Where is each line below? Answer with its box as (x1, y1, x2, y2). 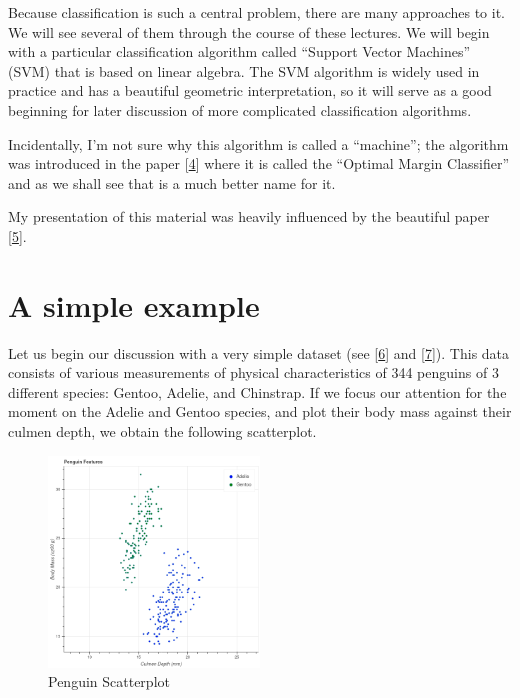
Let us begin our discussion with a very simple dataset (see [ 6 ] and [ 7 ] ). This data (8, 342, 510, 363)
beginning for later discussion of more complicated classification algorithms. (8, 99, 472, 120)
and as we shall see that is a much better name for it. (8, 172, 336, 193)
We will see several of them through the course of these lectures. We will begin (8, 21, 490, 42)
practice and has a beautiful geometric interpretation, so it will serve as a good (8, 80, 492, 101)
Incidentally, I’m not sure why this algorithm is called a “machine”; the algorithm (8, 133, 509, 154)
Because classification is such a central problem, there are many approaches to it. (8, 2, 506, 22)
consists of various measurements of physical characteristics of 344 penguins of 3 (8, 362, 499, 383)
